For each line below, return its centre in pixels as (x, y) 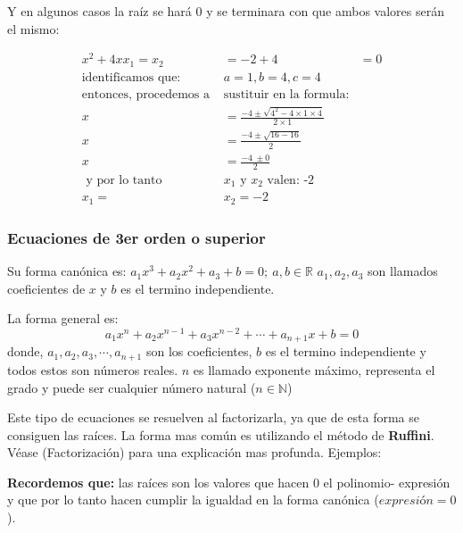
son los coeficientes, (199, 351)
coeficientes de (46, 288)
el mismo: (33, 28)
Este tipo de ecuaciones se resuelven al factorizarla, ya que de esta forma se (213, 417)
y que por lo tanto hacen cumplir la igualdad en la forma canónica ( (193, 500)
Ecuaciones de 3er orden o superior (136, 237)
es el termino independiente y (346, 351)
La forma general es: (63, 318)
